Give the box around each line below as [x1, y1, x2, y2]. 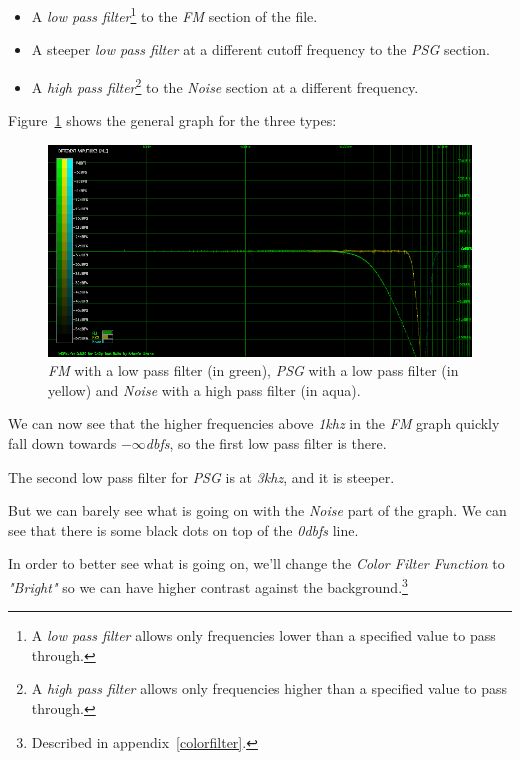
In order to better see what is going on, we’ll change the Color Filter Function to [8, 553, 505, 574]
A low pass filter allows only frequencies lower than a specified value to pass [31, 625, 496, 646]
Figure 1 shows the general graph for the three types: [8, 110, 337, 131]
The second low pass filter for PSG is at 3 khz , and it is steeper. [8, 466, 395, 487]
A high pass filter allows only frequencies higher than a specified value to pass [31, 678, 507, 699]
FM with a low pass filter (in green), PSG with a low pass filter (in [48, 360, 459, 381]
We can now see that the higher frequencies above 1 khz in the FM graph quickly [8, 413, 500, 434]
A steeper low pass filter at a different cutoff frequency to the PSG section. [31, 39, 490, 60]
